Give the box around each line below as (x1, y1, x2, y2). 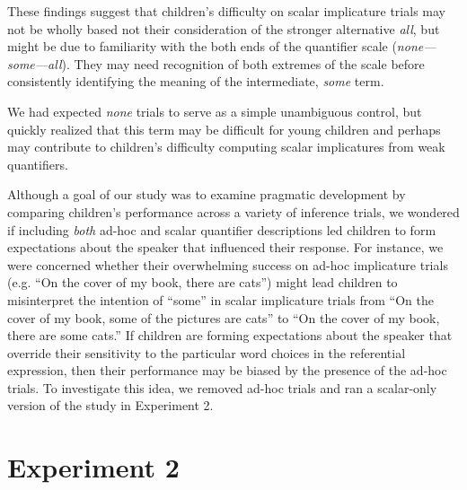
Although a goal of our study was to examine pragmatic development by (7, 185, 406, 204)
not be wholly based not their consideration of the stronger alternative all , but (7, 19, 440, 38)
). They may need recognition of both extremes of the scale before (61, 54, 425, 73)
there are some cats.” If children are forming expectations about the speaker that (7, 326, 453, 345)
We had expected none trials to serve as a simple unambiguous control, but (7, 101, 422, 120)
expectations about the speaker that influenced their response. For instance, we (7, 238, 444, 257)
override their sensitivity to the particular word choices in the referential (7, 343, 406, 362)
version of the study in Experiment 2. (7, 396, 214, 415)
